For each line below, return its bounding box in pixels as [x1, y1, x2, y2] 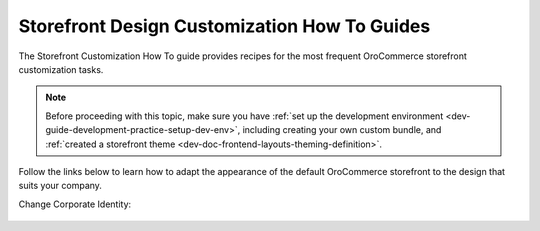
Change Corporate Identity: [18, 198, 132, 210]
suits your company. [18, 180, 102, 192]
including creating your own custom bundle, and [242, 124, 442, 136]
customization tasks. [18, 63, 104, 75]
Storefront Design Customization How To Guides [18, 15, 431, 37]
